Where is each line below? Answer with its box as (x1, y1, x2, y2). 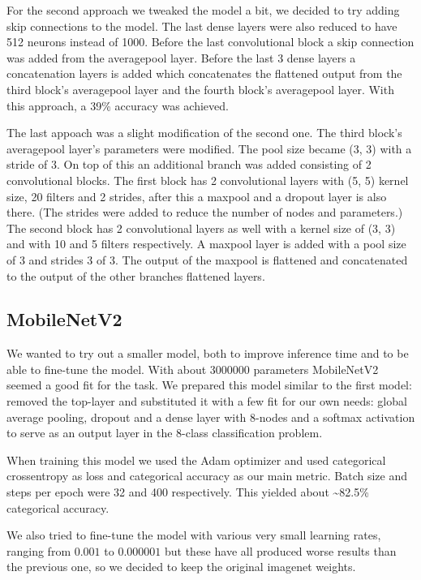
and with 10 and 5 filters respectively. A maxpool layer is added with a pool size (6, 235, 406, 252)
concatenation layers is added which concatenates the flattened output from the (6, 65, 402, 82)
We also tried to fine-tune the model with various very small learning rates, (6, 526, 381, 543)
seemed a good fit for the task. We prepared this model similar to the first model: (6, 376, 412, 393)
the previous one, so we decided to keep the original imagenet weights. (6, 558, 356, 575)
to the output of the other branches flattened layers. (6, 267, 265, 284)
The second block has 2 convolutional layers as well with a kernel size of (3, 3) (6, 219, 396, 236)
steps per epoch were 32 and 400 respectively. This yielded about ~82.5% (6, 483, 369, 501)
